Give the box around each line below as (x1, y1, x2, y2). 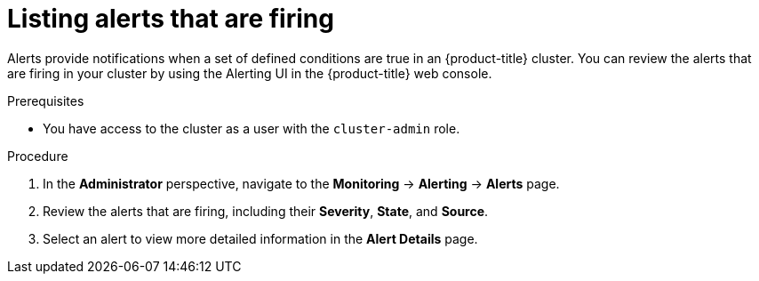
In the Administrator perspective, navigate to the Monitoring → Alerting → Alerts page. (43, 175, 560, 191)
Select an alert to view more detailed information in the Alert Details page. (43, 230, 478, 246)
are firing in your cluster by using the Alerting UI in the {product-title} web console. (7, 65, 492, 81)
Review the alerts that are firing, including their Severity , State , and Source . (43, 203, 489, 219)
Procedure (7, 148, 68, 164)
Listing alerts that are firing (7, 4, 334, 34)
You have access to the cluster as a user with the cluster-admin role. (43, 120, 460, 136)
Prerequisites (7, 92, 84, 108)
